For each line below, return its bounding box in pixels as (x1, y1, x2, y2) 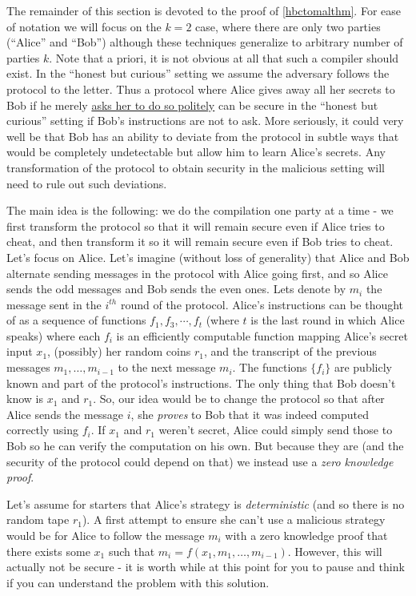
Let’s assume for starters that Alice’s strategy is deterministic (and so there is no (6, 495, 405, 512)
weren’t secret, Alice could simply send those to (158, 421, 393, 438)
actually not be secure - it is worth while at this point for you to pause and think (6, 558, 405, 575)
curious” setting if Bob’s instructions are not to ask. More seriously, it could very (6, 112, 404, 129)
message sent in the (6, 296, 102, 312)
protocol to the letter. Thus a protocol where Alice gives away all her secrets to (6, 80, 395, 97)
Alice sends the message (6, 405, 124, 422)
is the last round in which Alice (250, 312, 405, 328)
